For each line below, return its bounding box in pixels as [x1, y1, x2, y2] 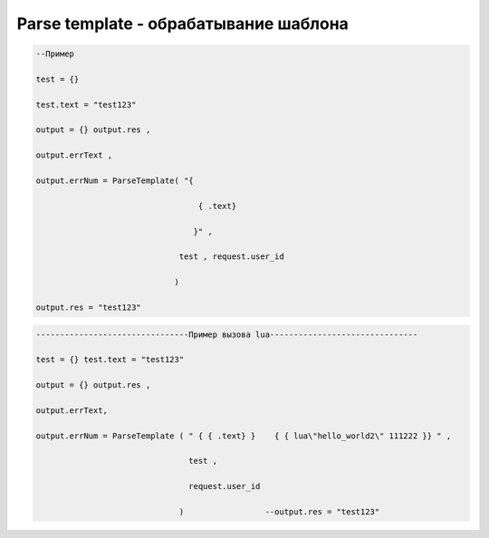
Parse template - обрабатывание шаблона [16, 14, 349, 34]
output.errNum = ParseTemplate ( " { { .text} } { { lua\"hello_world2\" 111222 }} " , [35, 430, 452, 441]
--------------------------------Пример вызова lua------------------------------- [35, 329, 418, 340]
